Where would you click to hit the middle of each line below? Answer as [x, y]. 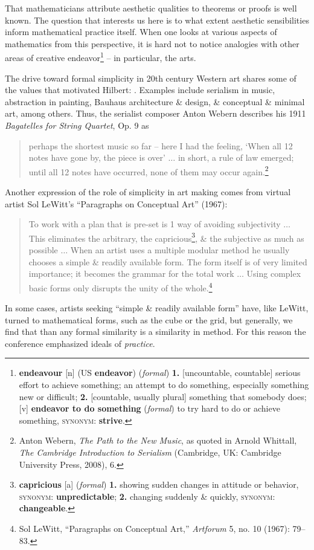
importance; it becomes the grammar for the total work [131, 273]
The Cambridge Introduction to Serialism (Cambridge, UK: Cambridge [150, 452]
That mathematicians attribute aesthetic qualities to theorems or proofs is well [151, 8]
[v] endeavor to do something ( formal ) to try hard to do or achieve [149, 408]
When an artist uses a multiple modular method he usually [180, 250]
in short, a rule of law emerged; [236, 157]
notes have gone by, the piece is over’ [97, 157]
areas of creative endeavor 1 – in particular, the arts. [101, 57]
